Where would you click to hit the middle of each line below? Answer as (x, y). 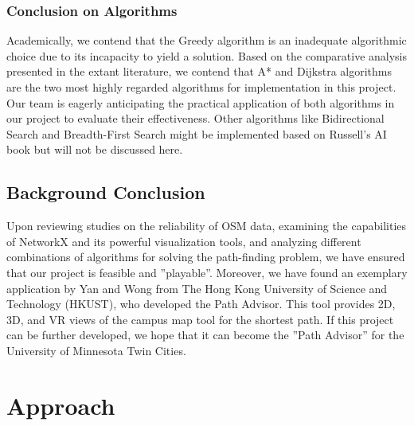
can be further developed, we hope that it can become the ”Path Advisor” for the (205, 335)
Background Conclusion (106, 192)
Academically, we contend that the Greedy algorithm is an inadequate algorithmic (207, 40)
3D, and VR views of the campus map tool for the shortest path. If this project (200, 319)
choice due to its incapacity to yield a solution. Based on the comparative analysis (207, 55)
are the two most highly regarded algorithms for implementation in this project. (201, 87)
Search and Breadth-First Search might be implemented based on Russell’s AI (197, 133)
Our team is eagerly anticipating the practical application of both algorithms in (201, 102)
